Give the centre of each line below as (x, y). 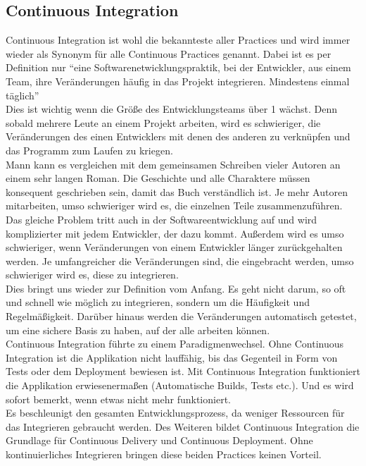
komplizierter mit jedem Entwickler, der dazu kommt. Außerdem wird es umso (175, 233)
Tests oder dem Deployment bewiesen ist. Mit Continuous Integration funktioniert (183, 371)
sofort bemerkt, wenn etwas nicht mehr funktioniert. (118, 399)
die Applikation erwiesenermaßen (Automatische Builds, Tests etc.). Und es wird (180, 385)
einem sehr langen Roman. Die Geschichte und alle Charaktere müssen (158, 178)
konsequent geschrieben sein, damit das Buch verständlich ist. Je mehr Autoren (177, 191)
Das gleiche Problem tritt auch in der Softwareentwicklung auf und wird (162, 219)
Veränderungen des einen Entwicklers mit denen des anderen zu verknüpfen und (178, 136)
